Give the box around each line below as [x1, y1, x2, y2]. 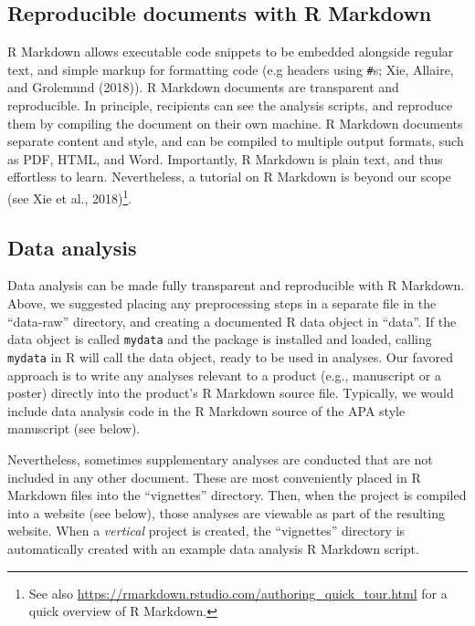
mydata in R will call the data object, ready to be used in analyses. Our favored [7, 347, 453, 366]
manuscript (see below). [7, 419, 141, 438]
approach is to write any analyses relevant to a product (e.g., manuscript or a [7, 365, 441, 384]
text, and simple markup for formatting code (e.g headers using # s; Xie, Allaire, [7, 59, 454, 78]
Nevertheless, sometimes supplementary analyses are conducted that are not [7, 449, 433, 468]
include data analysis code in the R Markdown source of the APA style [7, 401, 406, 420]
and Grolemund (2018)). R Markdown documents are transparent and [7, 78, 399, 97]
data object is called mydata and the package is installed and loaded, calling [7, 329, 432, 349]
